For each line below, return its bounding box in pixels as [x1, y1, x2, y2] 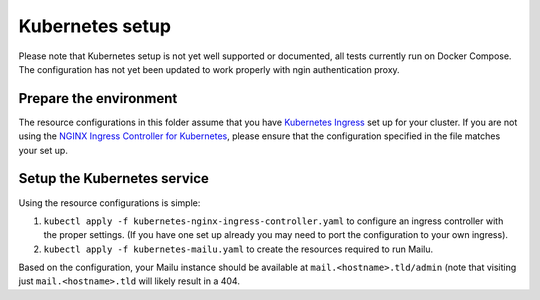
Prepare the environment [18, 90, 178, 107]
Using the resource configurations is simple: [18, 196, 201, 209]
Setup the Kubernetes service [18, 170, 210, 187]
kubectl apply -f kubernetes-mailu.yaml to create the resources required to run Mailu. [43, 243, 434, 255]
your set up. [18, 144, 69, 156]
